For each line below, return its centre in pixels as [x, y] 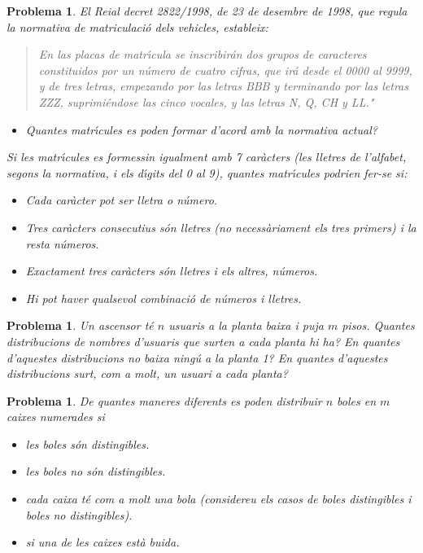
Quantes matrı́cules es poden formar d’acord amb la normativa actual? [201, 129]
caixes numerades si [56, 417]
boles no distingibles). [79, 514]
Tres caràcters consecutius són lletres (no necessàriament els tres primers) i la [221, 227]
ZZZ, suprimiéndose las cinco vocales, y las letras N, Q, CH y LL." [206, 101]
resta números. [62, 243]
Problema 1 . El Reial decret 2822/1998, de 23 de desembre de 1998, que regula [207, 11]
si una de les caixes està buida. [102, 542]
